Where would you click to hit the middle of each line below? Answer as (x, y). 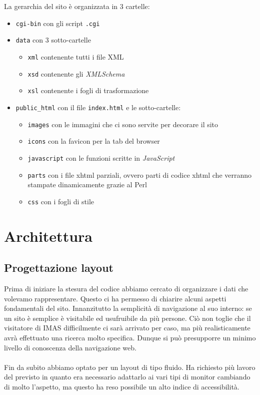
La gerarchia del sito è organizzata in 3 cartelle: (77, 6)
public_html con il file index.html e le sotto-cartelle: (98, 107)
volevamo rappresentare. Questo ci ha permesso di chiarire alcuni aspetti (115, 298)
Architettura (48, 236)
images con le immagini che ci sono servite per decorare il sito (123, 124)
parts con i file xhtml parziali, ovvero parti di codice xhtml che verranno (140, 174)
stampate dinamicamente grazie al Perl (87, 184)
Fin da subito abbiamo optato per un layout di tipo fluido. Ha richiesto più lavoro (130, 367)
